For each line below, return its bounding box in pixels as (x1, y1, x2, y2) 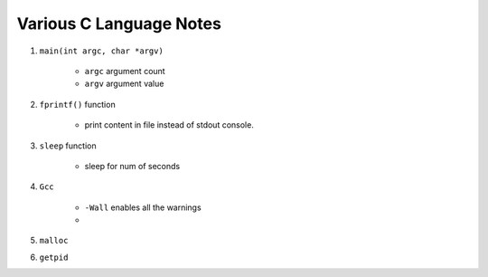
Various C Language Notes (16, 14, 221, 33)
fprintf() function (39, 99, 117, 110)
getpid (39, 252, 69, 263)
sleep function (39, 140, 97, 151)
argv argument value (84, 78, 164, 90)
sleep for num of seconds (84, 160, 181, 171)
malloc (39, 235, 69, 246)
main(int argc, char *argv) (39, 45, 164, 56)
